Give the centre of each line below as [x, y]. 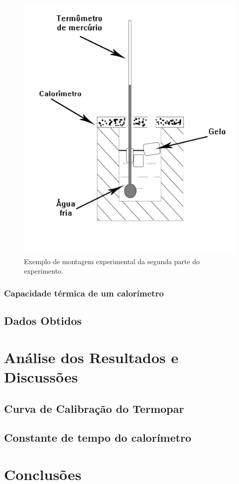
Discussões [41, 377]
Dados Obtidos [43, 321]
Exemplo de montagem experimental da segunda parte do [112, 261]
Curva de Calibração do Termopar [94, 408]
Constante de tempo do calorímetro [98, 437]
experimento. [44, 271]
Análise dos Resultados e [91, 357]
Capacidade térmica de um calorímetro [84, 293]
